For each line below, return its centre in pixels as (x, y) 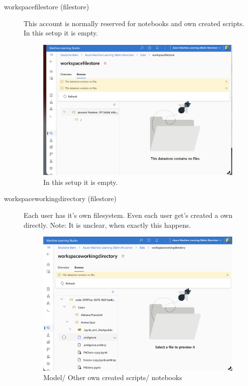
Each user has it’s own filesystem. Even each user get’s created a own (128, 215)
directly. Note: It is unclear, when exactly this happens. (107, 225)
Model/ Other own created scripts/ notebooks (113, 377)
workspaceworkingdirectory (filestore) (60, 198)
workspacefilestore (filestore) (46, 6)
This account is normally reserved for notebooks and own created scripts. (134, 23)
